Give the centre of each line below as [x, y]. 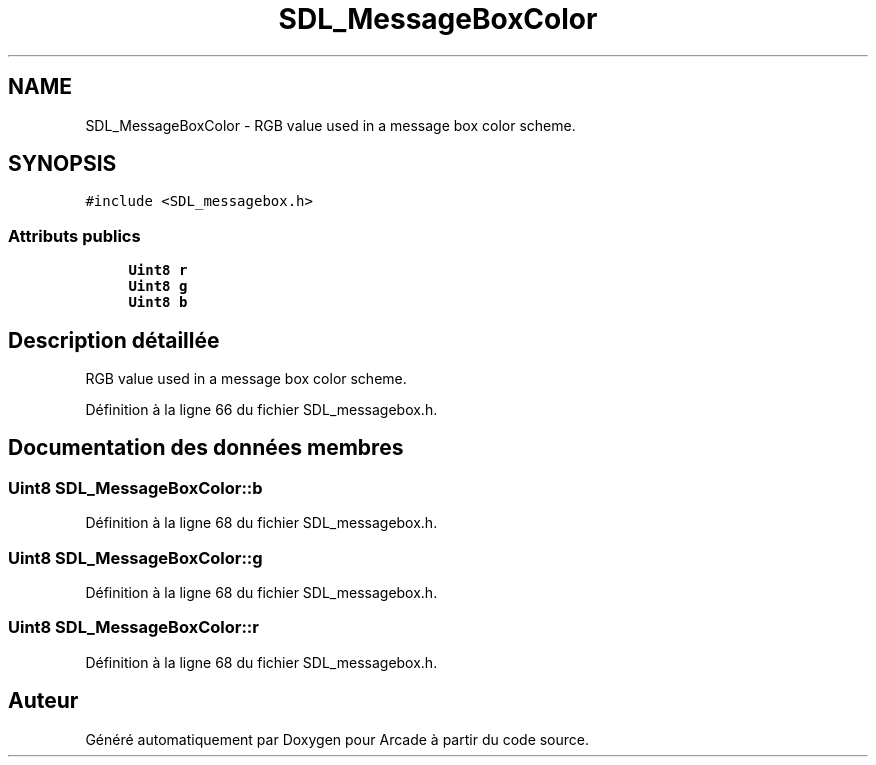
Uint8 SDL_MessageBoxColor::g [135, 557]
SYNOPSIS [62, 164]
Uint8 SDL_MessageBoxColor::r [133, 627]
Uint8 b [158, 302]
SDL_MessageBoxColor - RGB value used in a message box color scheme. [330, 125]
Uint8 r [158, 270]
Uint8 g [158, 286]
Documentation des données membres [206, 448]
